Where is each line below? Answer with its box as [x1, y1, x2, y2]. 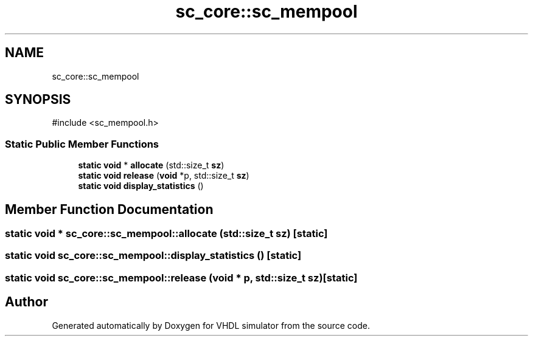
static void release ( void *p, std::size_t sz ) [78, 170, 249, 181]
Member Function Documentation [5, 201, 214, 217]
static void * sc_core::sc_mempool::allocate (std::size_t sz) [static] [5, 227, 328, 240]
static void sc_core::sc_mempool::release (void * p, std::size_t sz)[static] [5, 271, 358, 284]
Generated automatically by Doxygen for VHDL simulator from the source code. [52, 320, 371, 331]
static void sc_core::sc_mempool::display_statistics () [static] [5, 249, 302, 262]
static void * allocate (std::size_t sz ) [78, 160, 225, 171]
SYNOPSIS [5, 92, 71, 108]
